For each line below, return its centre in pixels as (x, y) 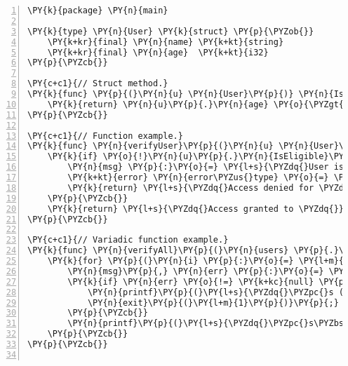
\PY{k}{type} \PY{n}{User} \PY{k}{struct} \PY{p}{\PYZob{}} (171, 31)
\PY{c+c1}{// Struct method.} (98, 84)
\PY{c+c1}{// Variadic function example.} (128, 240)
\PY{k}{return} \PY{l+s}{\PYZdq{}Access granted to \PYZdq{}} (196, 209)
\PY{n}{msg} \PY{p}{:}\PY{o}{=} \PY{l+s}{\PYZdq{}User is (206, 167)
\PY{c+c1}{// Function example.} (105, 136)
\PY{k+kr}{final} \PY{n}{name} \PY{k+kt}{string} (166, 42)
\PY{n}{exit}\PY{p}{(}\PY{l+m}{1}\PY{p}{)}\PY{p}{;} (213, 303)
